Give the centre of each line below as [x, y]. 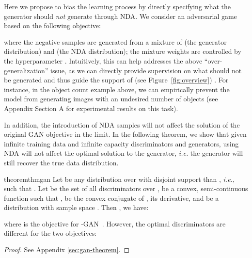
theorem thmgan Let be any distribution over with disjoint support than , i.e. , [119, 179]
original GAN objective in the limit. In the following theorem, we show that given [125, 134]
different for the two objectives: [50, 233]
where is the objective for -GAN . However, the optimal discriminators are [115, 223]
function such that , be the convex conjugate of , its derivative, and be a [111, 198]
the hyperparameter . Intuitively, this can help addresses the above [103, 60]
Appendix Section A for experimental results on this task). [91, 108]
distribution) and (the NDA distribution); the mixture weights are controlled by [123, 51]
